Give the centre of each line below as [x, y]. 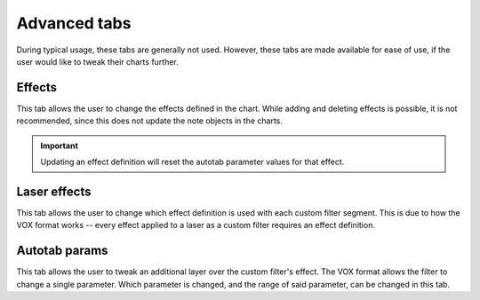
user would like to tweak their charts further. [98, 61]
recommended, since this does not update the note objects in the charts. [150, 121]
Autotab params [62, 251]
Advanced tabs [74, 23]
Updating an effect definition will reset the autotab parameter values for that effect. [192, 162]
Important [60, 146]
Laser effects [54, 191]
